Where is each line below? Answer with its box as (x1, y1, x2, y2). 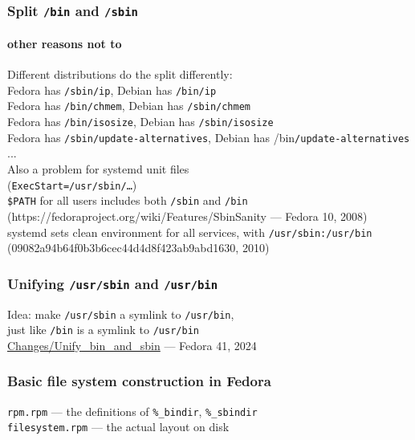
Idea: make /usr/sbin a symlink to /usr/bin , (7, 305, 234, 322)
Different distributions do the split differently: (7, 66, 233, 83)
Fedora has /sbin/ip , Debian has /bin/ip (7, 81, 217, 98)
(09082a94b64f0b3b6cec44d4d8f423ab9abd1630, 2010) (7, 239, 270, 256)
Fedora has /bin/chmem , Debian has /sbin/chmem (7, 97, 250, 114)
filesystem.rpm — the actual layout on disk (7, 418, 230, 435)
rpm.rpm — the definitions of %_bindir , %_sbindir (7, 402, 258, 419)
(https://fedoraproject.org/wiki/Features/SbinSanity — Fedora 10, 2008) (7, 207, 368, 224)
